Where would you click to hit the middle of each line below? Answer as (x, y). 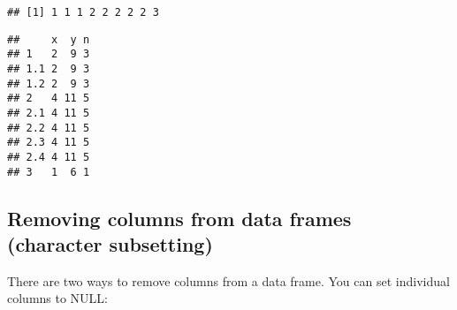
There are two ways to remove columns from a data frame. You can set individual (228, 280)
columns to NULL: (58, 298)
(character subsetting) (110, 244)
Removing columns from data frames (179, 218)
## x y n (49, 39)
